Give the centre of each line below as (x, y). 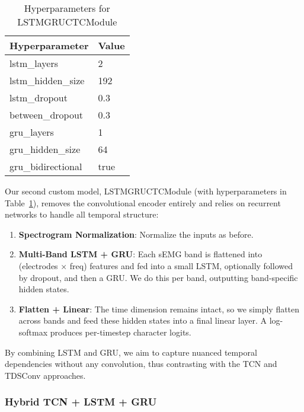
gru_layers (32, 132)
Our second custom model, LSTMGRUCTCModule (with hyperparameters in (146, 191)
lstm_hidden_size (47, 80)
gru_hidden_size (45, 149)
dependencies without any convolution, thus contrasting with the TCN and (141, 364)
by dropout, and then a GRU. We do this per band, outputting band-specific (158, 277)
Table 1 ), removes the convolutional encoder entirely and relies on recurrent (143, 202)
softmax (33, 332)
